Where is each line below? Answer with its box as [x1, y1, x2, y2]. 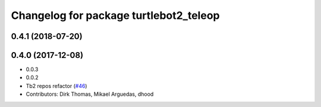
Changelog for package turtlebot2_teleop [11, 9, 220, 22]
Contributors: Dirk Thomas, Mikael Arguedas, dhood [26, 90, 154, 98]
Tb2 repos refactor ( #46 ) [26, 82, 87, 89]
